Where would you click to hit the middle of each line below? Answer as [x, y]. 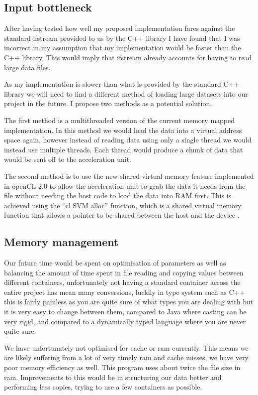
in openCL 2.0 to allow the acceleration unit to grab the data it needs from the [125, 186]
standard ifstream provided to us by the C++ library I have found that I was [122, 38]
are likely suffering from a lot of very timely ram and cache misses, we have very [127, 357]
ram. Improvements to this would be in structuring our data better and [113, 377]
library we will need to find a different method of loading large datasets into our [126, 93]
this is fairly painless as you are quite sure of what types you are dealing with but [129, 302]
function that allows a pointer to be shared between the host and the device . [122, 215]
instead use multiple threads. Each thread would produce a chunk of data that [124, 149]
